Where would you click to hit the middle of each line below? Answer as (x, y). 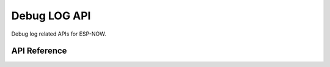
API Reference (39, 51)
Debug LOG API (51, 16)
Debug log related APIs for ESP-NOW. (59, 34)
